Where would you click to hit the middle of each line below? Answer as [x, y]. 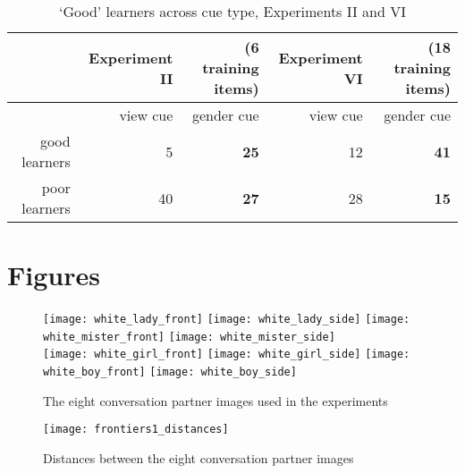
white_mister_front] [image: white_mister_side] [189, 337]
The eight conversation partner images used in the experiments [216, 400]
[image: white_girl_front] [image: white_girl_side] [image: [227, 355]
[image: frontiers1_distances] [136, 430]
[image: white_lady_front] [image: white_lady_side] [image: [227, 320]
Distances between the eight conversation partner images [199, 458]
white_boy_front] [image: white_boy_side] [170, 372]
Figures [54, 275]
